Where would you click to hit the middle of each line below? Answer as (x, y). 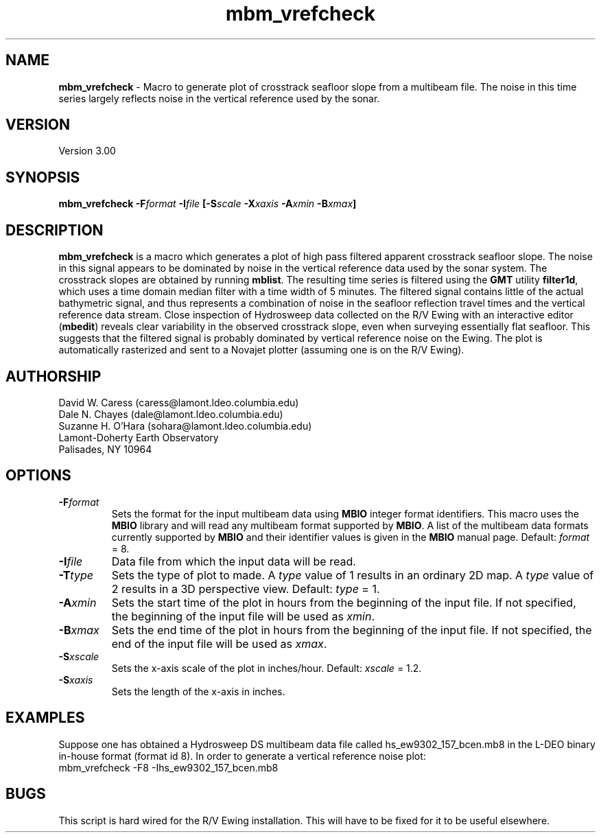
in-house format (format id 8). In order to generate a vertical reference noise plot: (242, 756)
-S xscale (79, 656)
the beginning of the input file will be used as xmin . (243, 616)
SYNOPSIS (43, 177)
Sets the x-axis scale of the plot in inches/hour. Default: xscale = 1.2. (267, 668)
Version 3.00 (87, 151)
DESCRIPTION (55, 230)
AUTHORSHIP (54, 376)
